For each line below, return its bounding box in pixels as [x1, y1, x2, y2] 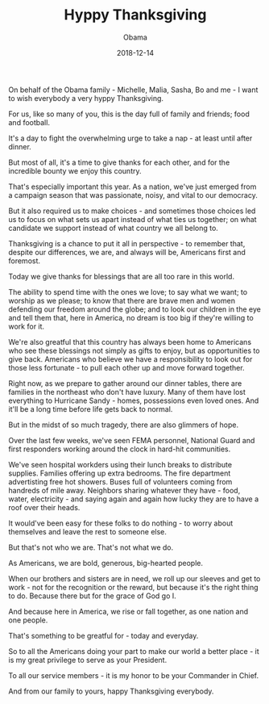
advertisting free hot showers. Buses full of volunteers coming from [8, 476, 233, 486]
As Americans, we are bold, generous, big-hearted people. [8, 558, 204, 568]
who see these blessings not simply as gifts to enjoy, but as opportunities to [8, 346, 260, 355]
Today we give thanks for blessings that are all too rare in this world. [8, 271, 235, 281]
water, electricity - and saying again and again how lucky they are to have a [8, 494, 259, 504]
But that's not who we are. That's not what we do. [8, 543, 174, 552]
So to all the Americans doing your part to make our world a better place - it [8, 646, 259, 656]
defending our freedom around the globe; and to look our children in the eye [8, 304, 262, 314]
